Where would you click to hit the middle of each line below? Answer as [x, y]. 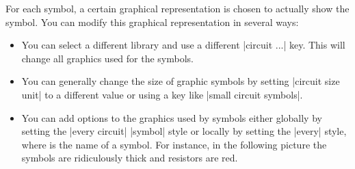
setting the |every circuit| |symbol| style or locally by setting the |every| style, [184, 131]
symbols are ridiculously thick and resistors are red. [130, 158]
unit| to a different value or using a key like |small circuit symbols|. [162, 94]
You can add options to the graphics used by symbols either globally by [172, 117]
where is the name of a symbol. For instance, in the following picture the [174, 144]
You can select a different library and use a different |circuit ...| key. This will [183, 45]
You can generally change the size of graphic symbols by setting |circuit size [181, 81]
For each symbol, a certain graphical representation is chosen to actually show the [177, 8]
